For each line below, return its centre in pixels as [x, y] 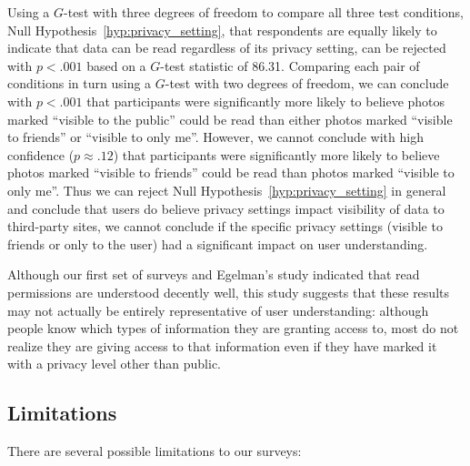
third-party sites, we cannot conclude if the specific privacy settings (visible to [225, 226]
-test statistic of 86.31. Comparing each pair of [290, 65]
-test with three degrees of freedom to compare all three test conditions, [264, 12]
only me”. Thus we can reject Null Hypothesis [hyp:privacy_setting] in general [227, 190]
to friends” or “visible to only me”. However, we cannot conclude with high [215, 137]
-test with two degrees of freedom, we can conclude [307, 83]
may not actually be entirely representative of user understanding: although [218, 310]
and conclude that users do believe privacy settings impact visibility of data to [226, 208]
